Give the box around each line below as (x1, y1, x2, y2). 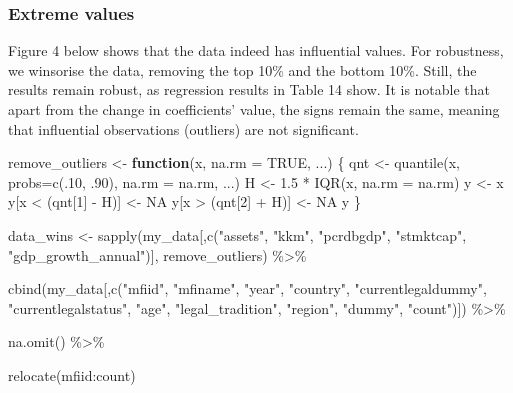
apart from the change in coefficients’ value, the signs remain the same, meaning (8, 99, 500, 119)
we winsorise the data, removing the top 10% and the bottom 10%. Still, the (8, 59, 477, 80)
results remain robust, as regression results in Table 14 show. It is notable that (8, 79, 491, 100)
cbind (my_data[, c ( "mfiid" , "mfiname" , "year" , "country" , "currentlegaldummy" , (8, 278, 487, 299)
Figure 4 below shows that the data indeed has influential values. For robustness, (8, 40, 504, 61)
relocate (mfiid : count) (8, 364, 136, 385)
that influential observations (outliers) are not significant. (8, 118, 359, 139)
